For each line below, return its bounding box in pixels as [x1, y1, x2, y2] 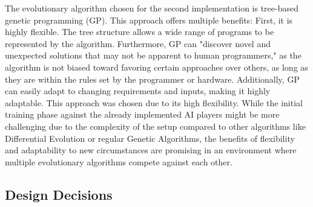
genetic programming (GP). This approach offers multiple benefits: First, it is [5, 13, 293, 26]
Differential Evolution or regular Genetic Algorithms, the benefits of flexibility [5, 132, 295, 144]
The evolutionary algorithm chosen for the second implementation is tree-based [5, 2, 299, 14]
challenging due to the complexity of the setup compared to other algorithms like [5, 119, 306, 132]
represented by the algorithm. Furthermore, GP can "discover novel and [5, 37, 271, 49]
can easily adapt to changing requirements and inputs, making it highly [5, 84, 271, 97]
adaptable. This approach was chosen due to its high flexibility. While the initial [5, 96, 303, 109]
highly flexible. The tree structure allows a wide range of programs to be [5, 25, 274, 38]
